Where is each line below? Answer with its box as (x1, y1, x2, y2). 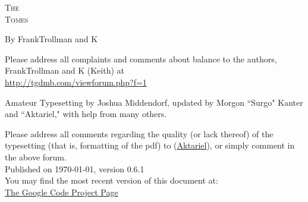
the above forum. (5, 150, 67, 163)
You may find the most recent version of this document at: (5, 174, 218, 187)
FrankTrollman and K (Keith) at (5, 64, 124, 77)
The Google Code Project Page (5, 185, 118, 198)
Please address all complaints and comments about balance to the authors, (5, 52, 277, 65)
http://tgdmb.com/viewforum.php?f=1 (5, 75, 147, 88)
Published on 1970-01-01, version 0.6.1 (5, 162, 144, 175)
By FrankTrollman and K (5, 33, 98, 45)
